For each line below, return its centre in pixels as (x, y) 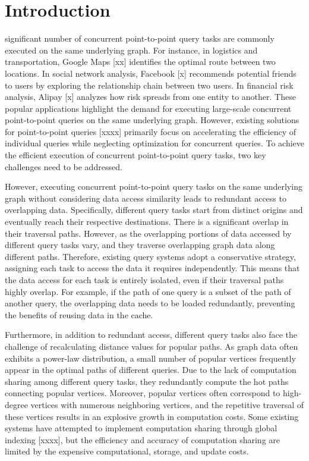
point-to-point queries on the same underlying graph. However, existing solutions (152, 120)
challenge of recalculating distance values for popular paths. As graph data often (152, 346)
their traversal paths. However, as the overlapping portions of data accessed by (148, 233)
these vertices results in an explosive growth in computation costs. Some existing (152, 416)
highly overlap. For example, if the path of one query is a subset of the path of (148, 291)
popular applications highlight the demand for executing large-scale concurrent (148, 108)
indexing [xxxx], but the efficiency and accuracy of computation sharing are (143, 439)
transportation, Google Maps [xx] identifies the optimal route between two (140, 62)
